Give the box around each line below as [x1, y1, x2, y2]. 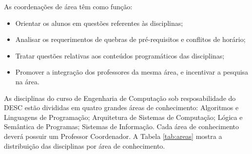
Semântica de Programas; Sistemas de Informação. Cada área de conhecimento [4, 121, 239, 132]
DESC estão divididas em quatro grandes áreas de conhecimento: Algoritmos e [4, 102, 239, 113]
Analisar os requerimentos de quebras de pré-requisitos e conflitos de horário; [15, 34, 246, 44]
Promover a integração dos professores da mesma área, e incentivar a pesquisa [15, 67, 249, 77]
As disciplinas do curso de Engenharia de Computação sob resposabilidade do [4, 93, 236, 103]
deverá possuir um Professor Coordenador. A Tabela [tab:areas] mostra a [4, 131, 222, 141]
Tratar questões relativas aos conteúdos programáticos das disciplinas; [15, 50, 225, 60]
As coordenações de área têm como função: [4, 1, 133, 11]
